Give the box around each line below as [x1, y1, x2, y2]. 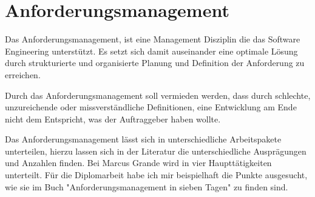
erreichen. [5, 68, 41, 81]
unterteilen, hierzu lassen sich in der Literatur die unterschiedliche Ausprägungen [5, 144, 307, 157]
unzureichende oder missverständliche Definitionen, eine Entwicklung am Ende [5, 101, 297, 113]
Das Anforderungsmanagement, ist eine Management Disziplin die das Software [5, 33, 300, 45]
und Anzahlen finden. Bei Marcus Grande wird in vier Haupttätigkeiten [5, 156, 272, 169]
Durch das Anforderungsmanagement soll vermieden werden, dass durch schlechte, [5, 88, 311, 101]
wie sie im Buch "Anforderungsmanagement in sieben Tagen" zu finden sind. [5, 180, 288, 193]
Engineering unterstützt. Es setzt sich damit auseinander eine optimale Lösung [5, 44, 298, 57]
